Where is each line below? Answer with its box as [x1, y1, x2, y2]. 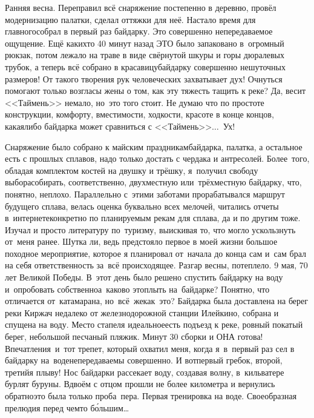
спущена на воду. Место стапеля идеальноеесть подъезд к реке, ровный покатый [5, 318, 303, 331]
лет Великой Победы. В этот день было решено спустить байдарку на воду [5, 271, 283, 284]
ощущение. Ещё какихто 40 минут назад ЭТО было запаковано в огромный [5, 36, 284, 49]
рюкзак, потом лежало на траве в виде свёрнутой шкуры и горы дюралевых [5, 48, 285, 61]
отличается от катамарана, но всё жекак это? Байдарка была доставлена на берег [5, 294, 309, 307]
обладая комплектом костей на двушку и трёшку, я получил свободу [5, 164, 258, 176]
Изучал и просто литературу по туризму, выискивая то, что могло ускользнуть [5, 223, 296, 236]
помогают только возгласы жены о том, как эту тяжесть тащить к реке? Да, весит [5, 84, 306, 97]
